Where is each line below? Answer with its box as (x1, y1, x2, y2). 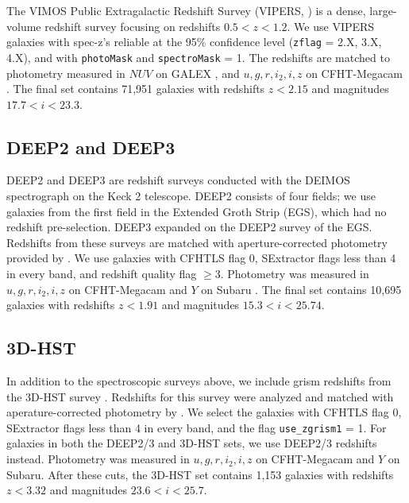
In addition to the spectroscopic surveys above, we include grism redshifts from (6, 373, 392, 389)
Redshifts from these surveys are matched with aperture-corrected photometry (6, 234, 388, 250)
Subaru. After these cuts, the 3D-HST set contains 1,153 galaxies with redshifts (6, 466, 394, 482)
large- (369, 2, 397, 18)
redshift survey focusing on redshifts (44, 17, 221, 34)
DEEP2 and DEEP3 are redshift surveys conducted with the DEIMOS (6, 172, 350, 188)
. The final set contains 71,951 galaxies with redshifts (6, 80, 265, 97)
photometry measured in (6, 64, 125, 81)
